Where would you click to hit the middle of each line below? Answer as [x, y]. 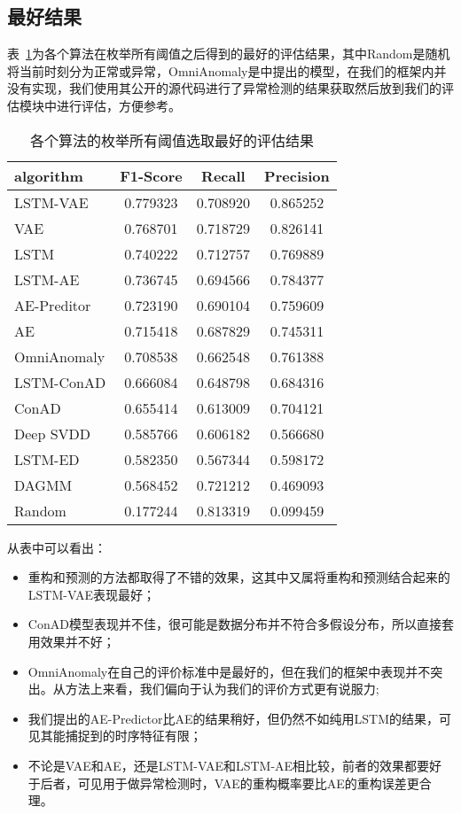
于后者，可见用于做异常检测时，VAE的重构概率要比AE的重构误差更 [223, 783]
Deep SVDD [53, 433]
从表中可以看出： [57, 547]
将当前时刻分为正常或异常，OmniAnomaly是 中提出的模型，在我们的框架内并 [227, 70]
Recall [223, 175]
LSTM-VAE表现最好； [91, 594]
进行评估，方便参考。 [118, 105]
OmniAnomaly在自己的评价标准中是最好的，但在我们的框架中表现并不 [229, 671]
